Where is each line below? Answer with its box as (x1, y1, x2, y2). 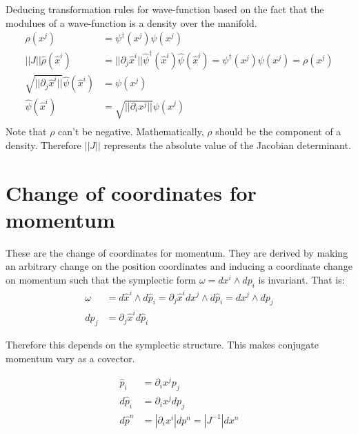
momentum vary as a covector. (6, 351, 135, 365)
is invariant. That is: (258, 273, 345, 287)
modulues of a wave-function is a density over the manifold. (6, 15, 257, 30)
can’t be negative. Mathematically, (58, 124, 204, 139)
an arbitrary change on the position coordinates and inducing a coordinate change (6, 259, 352, 273)
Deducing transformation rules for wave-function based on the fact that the (6, 2, 324, 16)
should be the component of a (215, 124, 341, 139)
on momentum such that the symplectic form (6, 273, 197, 287)
